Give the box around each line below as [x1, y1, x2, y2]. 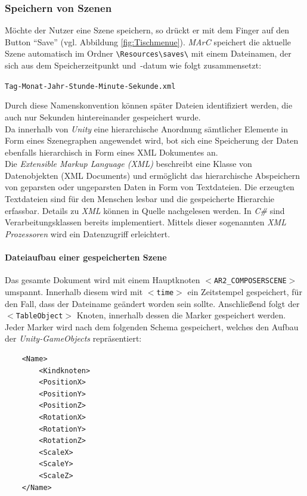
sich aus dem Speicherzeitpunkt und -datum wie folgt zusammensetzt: [5, 59, 262, 72]
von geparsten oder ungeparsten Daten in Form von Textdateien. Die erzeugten [5, 181, 294, 193]
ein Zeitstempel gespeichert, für [187, 285, 302, 297]
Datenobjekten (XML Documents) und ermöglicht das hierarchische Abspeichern [5, 169, 300, 181]
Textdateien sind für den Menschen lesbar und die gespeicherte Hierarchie [5, 193, 275, 205]
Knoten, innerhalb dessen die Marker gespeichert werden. [76, 309, 286, 321]
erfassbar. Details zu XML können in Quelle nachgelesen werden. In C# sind [5, 204, 285, 216]
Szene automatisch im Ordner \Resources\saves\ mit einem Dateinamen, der [5, 47, 292, 60]
